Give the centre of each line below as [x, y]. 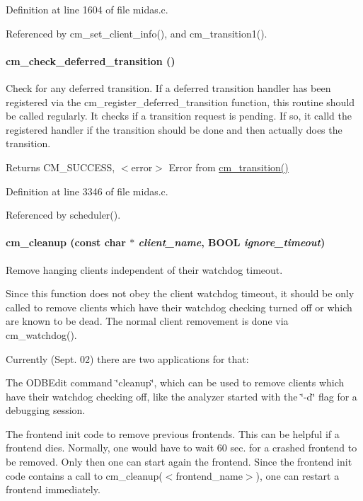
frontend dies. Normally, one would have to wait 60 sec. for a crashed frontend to [181, 448]
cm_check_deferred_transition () [91, 61]
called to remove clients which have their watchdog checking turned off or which [179, 307]
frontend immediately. [53, 489]
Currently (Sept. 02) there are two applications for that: [127, 358]
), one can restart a [298, 475]
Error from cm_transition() [229, 167]
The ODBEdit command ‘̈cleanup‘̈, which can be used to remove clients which [175, 382]
